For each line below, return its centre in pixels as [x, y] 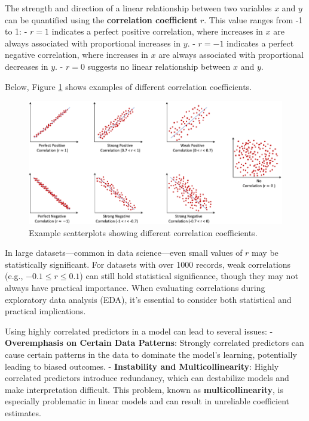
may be [265, 253]
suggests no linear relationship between [159, 66]
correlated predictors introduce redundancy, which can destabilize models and [147, 378]
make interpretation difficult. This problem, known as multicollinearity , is [144, 389]
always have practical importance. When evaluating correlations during [135, 288]
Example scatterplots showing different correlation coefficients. [143, 232]
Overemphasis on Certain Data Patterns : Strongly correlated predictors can [154, 343]
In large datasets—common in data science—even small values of [124, 253]
